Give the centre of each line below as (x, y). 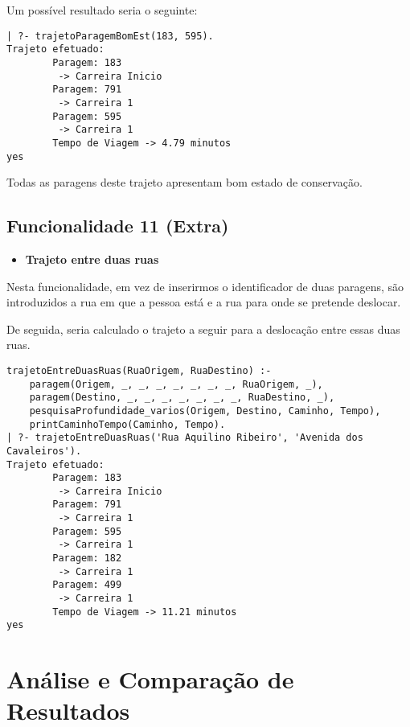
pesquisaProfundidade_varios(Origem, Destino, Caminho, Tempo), (205, 411)
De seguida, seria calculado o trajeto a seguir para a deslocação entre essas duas (203, 329)
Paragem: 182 (87, 559)
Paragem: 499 (87, 585)
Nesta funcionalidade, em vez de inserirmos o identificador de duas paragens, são (205, 286)
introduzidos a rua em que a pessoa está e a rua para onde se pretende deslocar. (204, 302)
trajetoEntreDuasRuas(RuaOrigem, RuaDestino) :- (139, 370)
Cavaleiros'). (44, 451)
